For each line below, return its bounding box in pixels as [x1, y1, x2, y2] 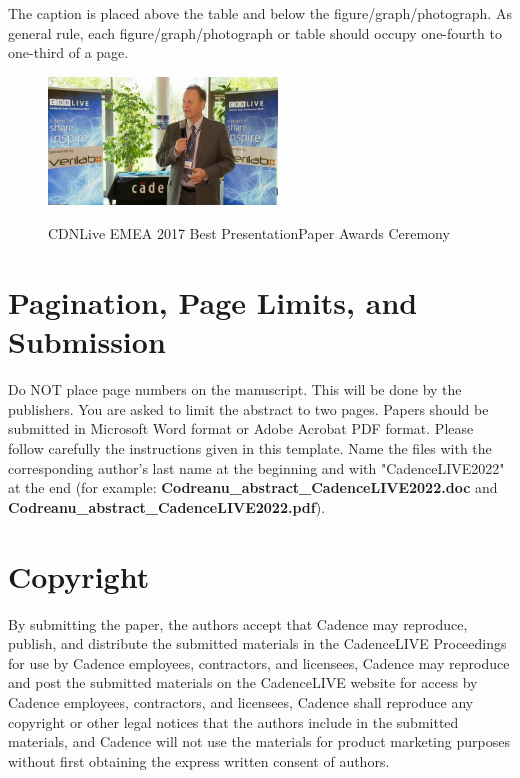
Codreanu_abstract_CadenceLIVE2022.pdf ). [8, 496, 326, 517]
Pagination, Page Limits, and [8, 282, 418, 323]
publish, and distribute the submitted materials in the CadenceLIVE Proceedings [8, 633, 507, 654]
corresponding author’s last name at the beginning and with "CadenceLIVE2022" [8, 457, 505, 478]
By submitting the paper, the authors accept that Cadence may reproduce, [8, 613, 468, 634]
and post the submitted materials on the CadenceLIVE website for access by [8, 672, 478, 693]
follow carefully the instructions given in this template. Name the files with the [8, 438, 492, 459]
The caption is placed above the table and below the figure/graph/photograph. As [8, 3, 512, 23]
